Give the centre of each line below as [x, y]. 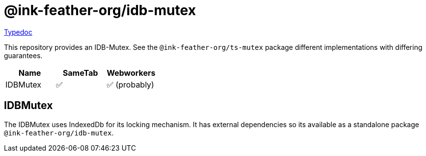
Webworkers [131, 73]
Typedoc [18, 32]
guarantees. [23, 55]
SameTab [80, 73]
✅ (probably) [130, 84]
